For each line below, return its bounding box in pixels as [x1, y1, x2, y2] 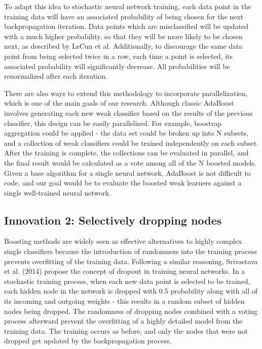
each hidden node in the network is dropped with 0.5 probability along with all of [4, 285, 257, 296]
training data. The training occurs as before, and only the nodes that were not [4, 325, 248, 336]
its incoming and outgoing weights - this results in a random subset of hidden [4, 296, 245, 306]
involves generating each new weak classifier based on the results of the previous [4, 107, 253, 118]
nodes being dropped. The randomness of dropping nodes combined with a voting [4, 305, 257, 316]
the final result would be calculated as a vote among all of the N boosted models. [4, 157, 256, 168]
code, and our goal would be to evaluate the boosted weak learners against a [4, 177, 242, 188]
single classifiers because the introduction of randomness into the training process [4, 246, 257, 257]
